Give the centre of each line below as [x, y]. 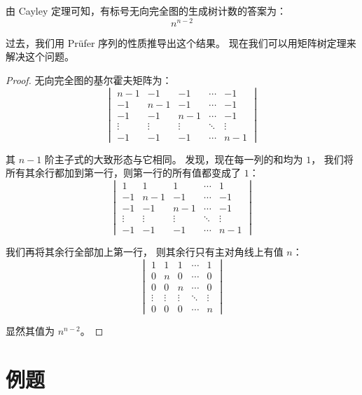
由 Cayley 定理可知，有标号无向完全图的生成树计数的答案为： [146, 11]
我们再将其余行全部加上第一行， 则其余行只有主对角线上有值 [145, 252]
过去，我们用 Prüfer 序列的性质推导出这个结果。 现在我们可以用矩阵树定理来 [181, 42]
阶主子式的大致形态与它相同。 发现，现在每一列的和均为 [174, 159]
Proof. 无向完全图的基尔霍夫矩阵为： [89, 79]
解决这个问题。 [40, 56]
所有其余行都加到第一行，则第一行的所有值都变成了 [123, 173]
